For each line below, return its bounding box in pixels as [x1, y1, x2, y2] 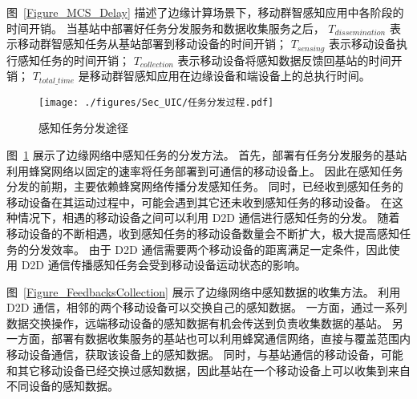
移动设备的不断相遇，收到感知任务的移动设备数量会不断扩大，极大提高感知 [6, 224, 399, 241]
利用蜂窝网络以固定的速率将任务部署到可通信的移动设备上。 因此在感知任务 [6, 162, 403, 179]
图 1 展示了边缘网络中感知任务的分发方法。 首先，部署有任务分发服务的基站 [6, 146, 407, 163]
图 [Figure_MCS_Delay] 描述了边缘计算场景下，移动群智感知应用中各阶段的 [6, 4, 404, 20]
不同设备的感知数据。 [6, 377, 119, 394]
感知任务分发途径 [38, 119, 128, 136]
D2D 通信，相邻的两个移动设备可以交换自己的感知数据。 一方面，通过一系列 [6, 299, 407, 316]
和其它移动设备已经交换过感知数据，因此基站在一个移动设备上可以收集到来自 [6, 361, 411, 378]
